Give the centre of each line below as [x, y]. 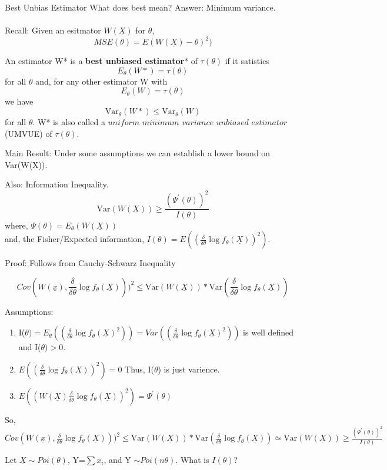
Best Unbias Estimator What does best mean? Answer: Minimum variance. [140, 7]
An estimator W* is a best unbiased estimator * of [101, 61]
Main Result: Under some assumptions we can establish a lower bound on [138, 153]
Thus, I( [139, 369]
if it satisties [247, 61]
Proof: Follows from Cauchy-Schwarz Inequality [90, 263]
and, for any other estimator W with [101, 81]
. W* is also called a [69, 122]
